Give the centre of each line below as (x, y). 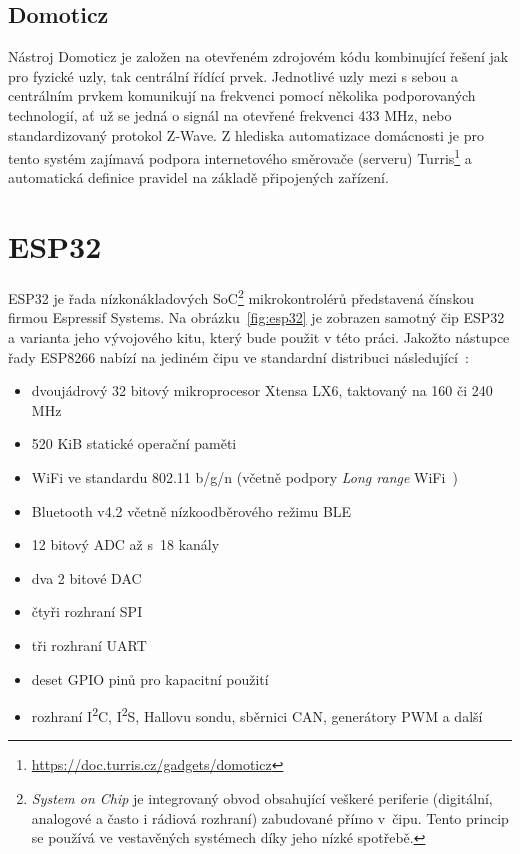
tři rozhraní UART (89, 644)
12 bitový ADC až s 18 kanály (125, 544)
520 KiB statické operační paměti (134, 443)
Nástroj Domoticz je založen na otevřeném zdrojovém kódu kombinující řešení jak (258, 56)
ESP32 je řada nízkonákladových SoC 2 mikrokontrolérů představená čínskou (241, 296)
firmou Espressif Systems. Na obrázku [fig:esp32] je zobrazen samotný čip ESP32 (256, 317)
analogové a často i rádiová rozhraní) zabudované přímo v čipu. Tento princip (270, 817)
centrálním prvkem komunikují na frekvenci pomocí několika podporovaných (242, 95)
